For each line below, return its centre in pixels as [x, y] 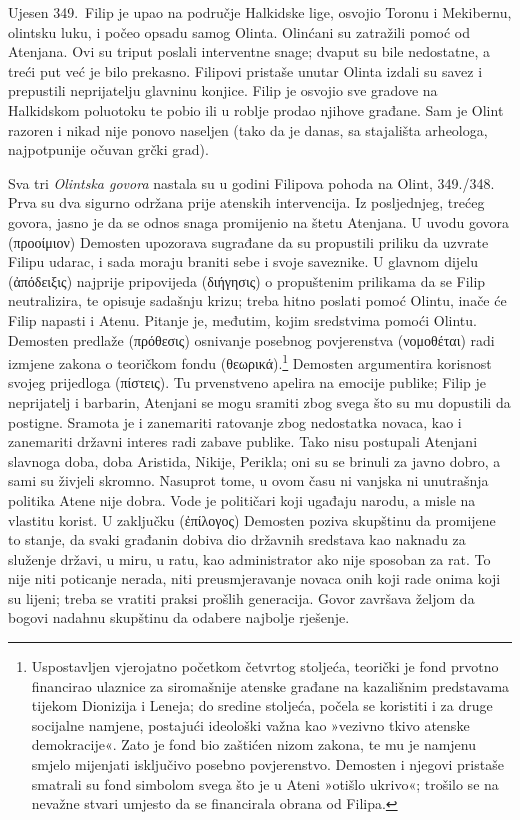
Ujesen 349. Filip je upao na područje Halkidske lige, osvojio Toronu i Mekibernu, [260, 12]
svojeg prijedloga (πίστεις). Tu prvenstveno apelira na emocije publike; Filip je [247, 382]
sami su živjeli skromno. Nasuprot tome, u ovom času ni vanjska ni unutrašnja [248, 480]
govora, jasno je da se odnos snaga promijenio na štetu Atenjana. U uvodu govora [259, 221]
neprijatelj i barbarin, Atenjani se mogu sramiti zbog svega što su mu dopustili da [259, 401]
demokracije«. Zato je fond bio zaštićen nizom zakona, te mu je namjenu [254, 744]
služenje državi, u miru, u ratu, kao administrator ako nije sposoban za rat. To [249, 558]
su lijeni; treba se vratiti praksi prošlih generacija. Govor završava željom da [241, 597]
